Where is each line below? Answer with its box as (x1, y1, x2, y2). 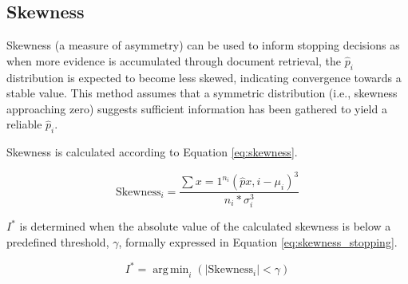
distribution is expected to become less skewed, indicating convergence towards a (6, 69, 402, 85)
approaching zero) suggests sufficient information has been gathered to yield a (6, 100, 387, 116)
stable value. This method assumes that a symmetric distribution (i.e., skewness (6, 85, 398, 101)
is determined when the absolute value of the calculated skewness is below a (19, 218, 391, 235)
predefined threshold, (6, 233, 109, 250)
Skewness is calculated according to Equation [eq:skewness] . (6, 144, 298, 160)
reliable (6, 116, 42, 132)
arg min (153, 264, 189, 276)
